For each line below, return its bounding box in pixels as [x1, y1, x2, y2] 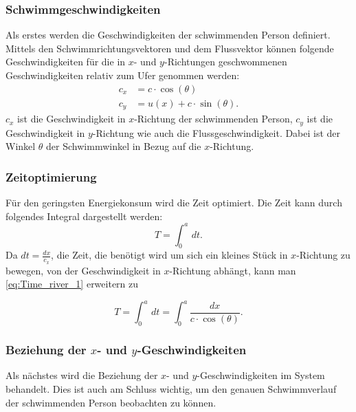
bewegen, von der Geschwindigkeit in [5, 263, 161, 277]
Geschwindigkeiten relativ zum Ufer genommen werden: [5, 68, 240, 82]
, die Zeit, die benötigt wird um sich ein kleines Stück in [51, 248, 288, 262]
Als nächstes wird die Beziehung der [5, 368, 158, 382]
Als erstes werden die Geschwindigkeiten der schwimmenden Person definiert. [5, 28, 331, 42]
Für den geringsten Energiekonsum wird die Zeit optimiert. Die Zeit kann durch [5, 195, 342, 209]
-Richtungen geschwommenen [164, 54, 287, 69]
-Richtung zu [296, 248, 351, 262]
